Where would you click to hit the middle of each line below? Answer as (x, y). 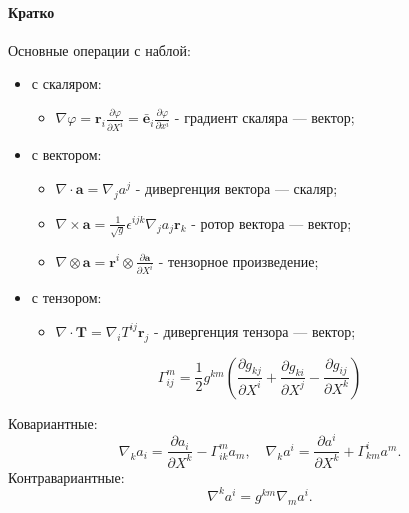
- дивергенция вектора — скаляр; (236, 187)
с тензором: (66, 297)
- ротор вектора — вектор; (271, 222)
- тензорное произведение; (238, 260)
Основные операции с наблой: (99, 49)
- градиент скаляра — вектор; (264, 117)
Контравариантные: (66, 476)
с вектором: (66, 154)
